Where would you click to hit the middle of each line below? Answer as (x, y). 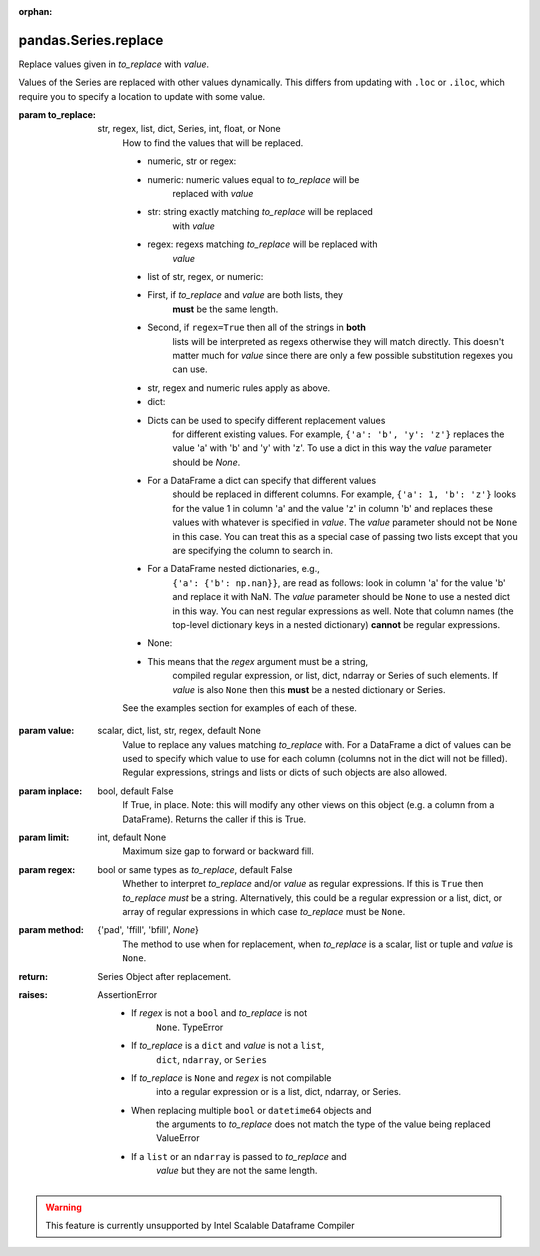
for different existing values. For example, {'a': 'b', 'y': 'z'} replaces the (338, 434)
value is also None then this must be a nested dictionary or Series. (309, 689)
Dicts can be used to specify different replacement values (266, 420)
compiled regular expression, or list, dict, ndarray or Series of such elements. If (335, 676)
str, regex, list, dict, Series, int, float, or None (189, 129)
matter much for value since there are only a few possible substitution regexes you (343, 355)
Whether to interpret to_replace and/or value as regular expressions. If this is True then (303, 884)
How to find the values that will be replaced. (213, 142)
